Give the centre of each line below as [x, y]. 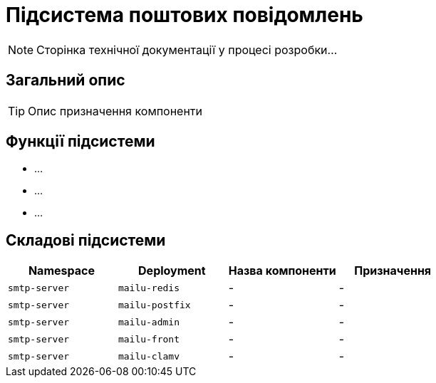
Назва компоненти [282, 271]
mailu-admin [149, 322]
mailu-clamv [149, 356]
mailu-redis [149, 288]
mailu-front [149, 339]
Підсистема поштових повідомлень [185, 15]
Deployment [172, 271]
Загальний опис [66, 80]
